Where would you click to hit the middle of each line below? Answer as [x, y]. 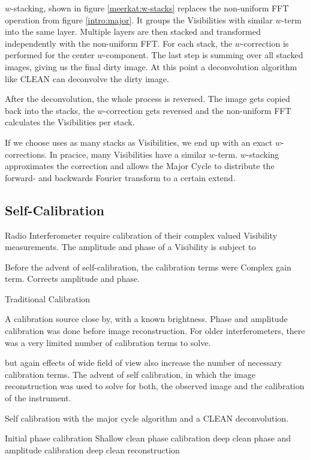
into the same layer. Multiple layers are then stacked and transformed [133, 31]
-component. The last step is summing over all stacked [203, 55]
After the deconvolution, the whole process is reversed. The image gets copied [148, 99]
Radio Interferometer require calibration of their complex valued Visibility [141, 235]
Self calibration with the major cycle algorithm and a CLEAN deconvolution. [147, 418]
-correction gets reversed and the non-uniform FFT [197, 110]
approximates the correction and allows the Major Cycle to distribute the [140, 166]
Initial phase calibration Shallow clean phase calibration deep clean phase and [148, 438]
